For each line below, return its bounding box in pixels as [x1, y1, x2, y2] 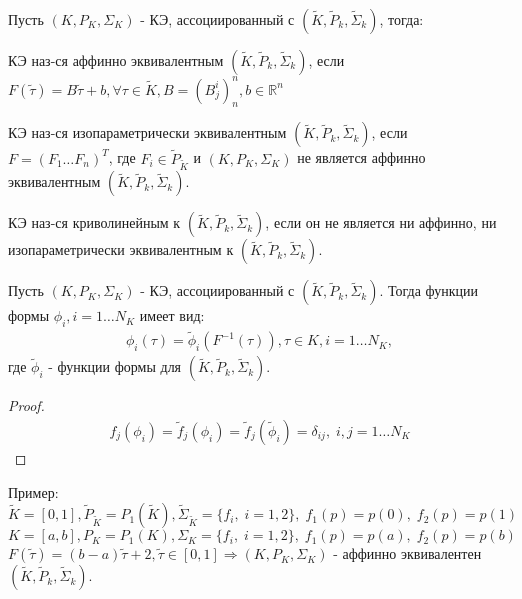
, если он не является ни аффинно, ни [265, 212, 497, 233]
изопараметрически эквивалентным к [8, 239, 234, 260]
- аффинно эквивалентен [333, 543, 482, 564]
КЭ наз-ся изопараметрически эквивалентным [8, 122, 287, 143]
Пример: [8, 481, 59, 502]
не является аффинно [297, 147, 426, 168]
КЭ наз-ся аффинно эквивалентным [8, 50, 224, 70]
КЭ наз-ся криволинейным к [8, 212, 181, 233]
